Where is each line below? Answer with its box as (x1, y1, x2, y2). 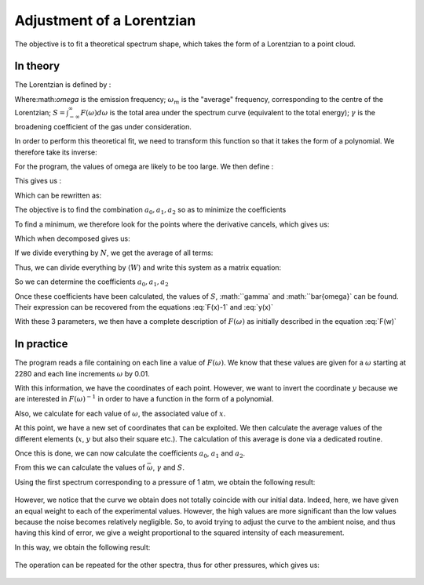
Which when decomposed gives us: (14, 234, 130, 243)
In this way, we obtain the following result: (14, 542, 151, 552)
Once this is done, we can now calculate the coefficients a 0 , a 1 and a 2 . (14, 448, 246, 460)
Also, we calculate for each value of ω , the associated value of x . (14, 409, 226, 418)
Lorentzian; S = (14, 108, 66, 118)
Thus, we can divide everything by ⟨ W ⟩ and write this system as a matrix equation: (14, 263, 282, 272)
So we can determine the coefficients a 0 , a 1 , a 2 (14, 277, 169, 288)
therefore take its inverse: (14, 147, 97, 157)
